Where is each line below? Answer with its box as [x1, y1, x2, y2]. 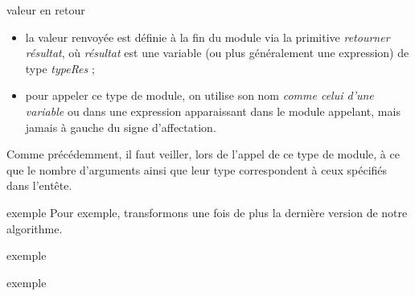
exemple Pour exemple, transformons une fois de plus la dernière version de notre [6, 203, 408, 220]
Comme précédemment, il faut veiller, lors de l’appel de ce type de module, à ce [6, 146, 400, 162]
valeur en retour [6, 2, 85, 18]
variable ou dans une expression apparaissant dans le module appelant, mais [25, 102, 401, 119]
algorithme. [6, 220, 63, 236]
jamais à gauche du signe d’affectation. [25, 118, 216, 135]
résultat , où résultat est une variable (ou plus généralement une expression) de [25, 44, 409, 61]
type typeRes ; [25, 60, 95, 76]
